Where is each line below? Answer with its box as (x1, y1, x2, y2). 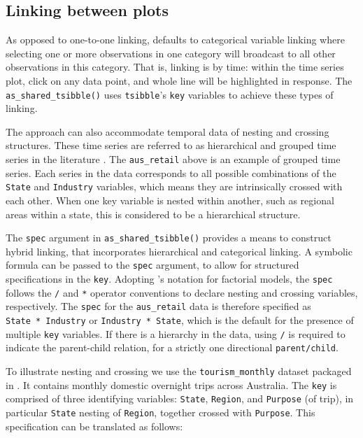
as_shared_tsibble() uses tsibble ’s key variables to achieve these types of (6, 87, 334, 101)
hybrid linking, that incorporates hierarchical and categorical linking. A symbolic (6, 243, 353, 258)
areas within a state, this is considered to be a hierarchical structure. (6, 206, 301, 221)
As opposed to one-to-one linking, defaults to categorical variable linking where (6, 32, 345, 47)
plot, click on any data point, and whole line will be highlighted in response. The (6, 73, 353, 87)
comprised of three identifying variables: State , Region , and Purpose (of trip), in (6, 391, 354, 406)
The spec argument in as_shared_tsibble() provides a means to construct (6, 230, 332, 245)
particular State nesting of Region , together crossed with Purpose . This (6, 404, 315, 419)
